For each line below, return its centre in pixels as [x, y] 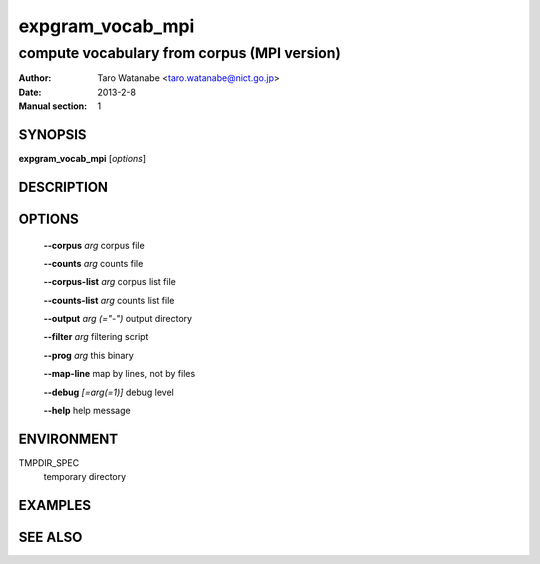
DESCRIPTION [63, 186]
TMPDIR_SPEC [49, 462]
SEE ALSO [50, 537]
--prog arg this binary [88, 355]
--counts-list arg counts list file [109, 300]
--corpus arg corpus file [94, 245]
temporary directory [85, 477]
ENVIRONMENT [68, 438]
